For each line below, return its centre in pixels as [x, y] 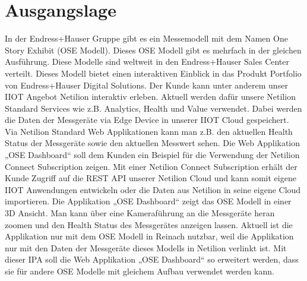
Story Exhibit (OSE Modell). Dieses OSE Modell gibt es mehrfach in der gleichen [153, 50]
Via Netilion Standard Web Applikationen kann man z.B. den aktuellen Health [149, 131]
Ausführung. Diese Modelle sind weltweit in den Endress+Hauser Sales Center [147, 61]
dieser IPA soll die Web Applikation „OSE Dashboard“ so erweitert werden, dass [152, 259]
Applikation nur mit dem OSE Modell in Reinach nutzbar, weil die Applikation [149, 236]
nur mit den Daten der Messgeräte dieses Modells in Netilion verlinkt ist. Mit [146, 247]
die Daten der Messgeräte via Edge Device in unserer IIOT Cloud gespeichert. [147, 120]
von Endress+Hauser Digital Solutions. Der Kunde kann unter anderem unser [146, 85]
